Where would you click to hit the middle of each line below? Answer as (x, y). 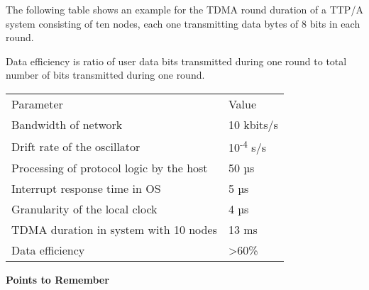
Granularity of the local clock (84, 209)
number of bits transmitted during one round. (105, 75)
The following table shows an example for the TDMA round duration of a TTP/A (184, 9)
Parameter (37, 104)
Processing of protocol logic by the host (110, 168)
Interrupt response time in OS (86, 189)
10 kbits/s (253, 124)
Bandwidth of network (67, 124)
